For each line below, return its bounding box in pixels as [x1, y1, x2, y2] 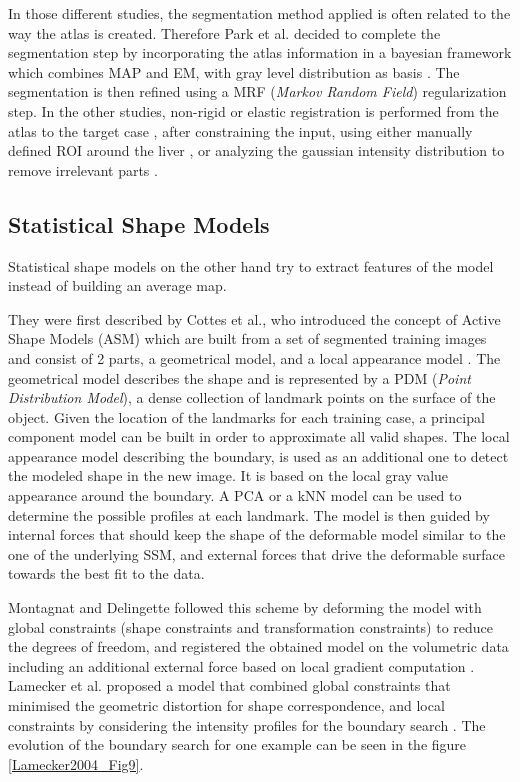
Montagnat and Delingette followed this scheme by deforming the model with [8, 597, 482, 618]
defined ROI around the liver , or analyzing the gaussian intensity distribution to [8, 140, 505, 161]
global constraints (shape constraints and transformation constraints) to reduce [8, 616, 494, 637]
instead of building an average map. [8, 275, 227, 296]
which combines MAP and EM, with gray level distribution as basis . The [8, 61, 460, 82]
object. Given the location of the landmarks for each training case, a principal [8, 406, 485, 427]
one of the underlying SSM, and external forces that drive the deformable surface [8, 543, 506, 564]
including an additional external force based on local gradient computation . [8, 655, 475, 676]
